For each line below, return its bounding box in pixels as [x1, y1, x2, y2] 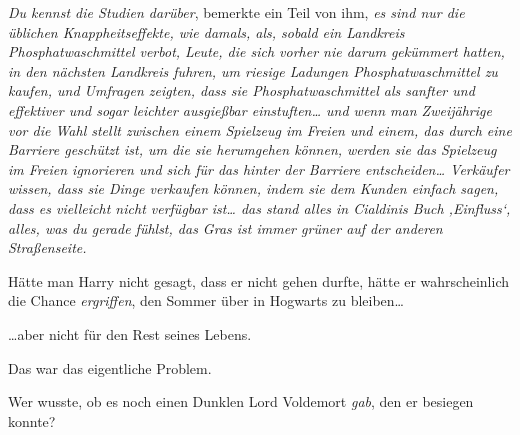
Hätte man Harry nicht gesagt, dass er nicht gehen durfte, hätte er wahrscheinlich [8, 270, 510, 291]
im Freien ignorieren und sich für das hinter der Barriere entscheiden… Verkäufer [8, 158, 510, 179]
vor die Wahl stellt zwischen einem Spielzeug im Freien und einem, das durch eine [8, 119, 512, 140]
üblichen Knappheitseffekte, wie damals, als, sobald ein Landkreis [8, 21, 405, 42]
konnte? [8, 410, 56, 431]
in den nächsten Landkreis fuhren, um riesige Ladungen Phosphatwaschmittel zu [8, 60, 498, 81]
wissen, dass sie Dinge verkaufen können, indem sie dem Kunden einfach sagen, [8, 178, 499, 199]
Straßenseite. [8, 237, 87, 258]
